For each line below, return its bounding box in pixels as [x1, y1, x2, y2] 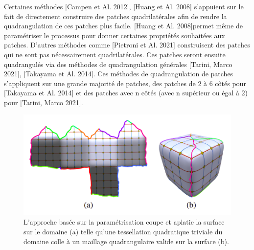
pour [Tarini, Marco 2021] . [4, 97, 83, 107]
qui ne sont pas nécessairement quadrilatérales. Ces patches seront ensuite [4, 49, 226, 59]
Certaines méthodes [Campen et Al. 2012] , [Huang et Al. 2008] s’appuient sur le [4, 1, 244, 11]
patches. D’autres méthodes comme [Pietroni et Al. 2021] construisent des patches [4, 40, 250, 50]
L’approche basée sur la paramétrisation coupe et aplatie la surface [23, 217, 225, 227]
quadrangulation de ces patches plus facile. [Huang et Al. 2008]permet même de [4, 21, 243, 31]
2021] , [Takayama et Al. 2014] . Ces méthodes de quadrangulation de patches [4, 68, 233, 79]
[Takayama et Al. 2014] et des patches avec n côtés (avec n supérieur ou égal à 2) [4, 88, 248, 98]
